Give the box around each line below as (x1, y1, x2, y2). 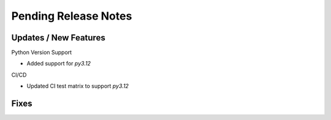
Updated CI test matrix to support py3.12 (26, 83, 129, 90)
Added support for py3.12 (26, 60, 91, 67)
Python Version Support (11, 49, 72, 56)
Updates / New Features (11, 32, 105, 43)
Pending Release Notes (11, 9, 132, 23)
